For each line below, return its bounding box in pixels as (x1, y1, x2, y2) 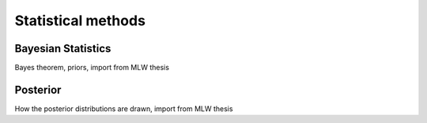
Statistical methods (14, 12, 146, 29)
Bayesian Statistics (14, 42, 111, 55)
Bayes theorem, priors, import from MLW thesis (14, 63, 170, 73)
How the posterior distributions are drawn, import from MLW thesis (14, 103, 233, 114)
